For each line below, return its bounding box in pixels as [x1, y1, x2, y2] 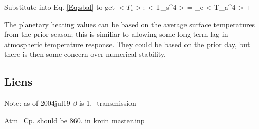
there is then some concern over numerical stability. [4, 49, 166, 59]
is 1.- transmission [79, 98, 136, 109]
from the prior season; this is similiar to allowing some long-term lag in [4, 29, 228, 39]
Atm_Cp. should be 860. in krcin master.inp [4, 115, 145, 125]
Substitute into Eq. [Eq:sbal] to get [4, 2, 115, 12]
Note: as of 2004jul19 [4, 98, 70, 109]
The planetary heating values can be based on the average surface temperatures [4, 18, 255, 29]
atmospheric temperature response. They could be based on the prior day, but [4, 38, 250, 49]
